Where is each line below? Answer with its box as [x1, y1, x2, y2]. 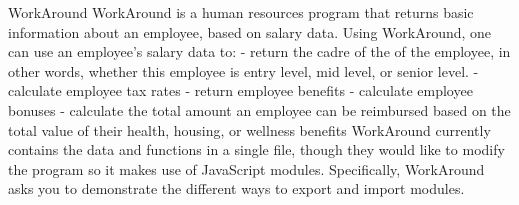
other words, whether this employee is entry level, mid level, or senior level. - [8, 60, 479, 81]
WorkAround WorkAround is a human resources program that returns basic [8, 2, 474, 22]
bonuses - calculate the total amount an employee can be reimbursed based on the [8, 99, 511, 120]
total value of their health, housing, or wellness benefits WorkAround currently [8, 119, 491, 140]
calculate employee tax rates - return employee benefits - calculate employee [8, 80, 473, 101]
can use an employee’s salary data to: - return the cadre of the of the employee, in [8, 41, 511, 62]
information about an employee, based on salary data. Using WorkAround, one [8, 21, 492, 42]
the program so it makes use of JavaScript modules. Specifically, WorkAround [8, 158, 485, 179]
